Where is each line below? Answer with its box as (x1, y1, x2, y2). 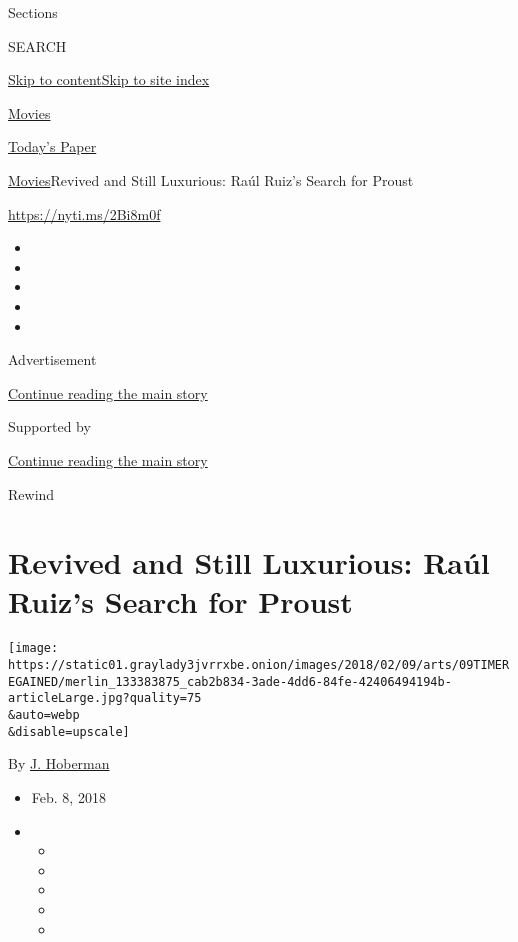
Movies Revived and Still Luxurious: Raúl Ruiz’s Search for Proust (8, 169, 414, 190)
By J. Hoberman (8, 753, 110, 774)
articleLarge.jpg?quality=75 (8, 691, 202, 706)
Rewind (8, 483, 55, 504)
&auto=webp (8, 708, 80, 723)
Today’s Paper (8, 136, 97, 157)
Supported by (8, 416, 91, 437)
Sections (8, 2, 58, 22)
